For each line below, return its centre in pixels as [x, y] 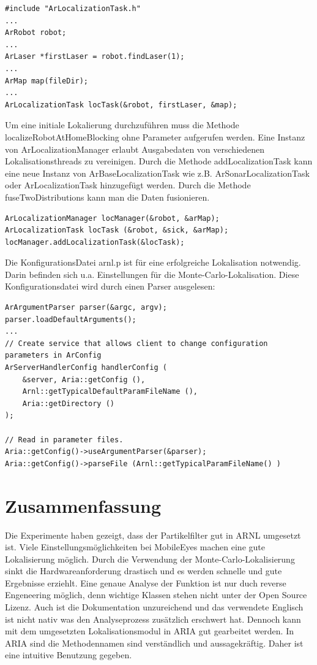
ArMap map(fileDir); [47, 81]
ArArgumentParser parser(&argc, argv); [86, 308]
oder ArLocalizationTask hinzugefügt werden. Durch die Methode [128, 185]
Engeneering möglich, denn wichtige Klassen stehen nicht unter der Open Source [156, 595]
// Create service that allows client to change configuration [136, 343]
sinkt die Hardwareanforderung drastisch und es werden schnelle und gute [144, 571]
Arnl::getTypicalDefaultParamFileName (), [110, 392]
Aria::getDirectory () [68, 403]
